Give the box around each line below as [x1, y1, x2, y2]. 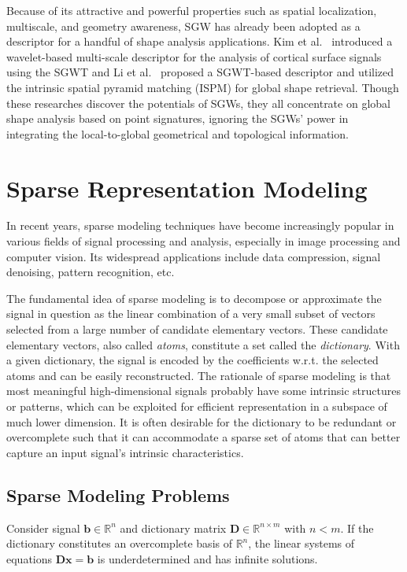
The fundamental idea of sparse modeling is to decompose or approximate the [6, 290, 382, 306]
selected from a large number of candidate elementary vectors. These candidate [6, 321, 388, 338]
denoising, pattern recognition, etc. [6, 264, 175, 280]
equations [6, 550, 53, 566]
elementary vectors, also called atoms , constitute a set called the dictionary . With [6, 336, 400, 352]
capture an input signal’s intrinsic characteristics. [6, 444, 244, 460]
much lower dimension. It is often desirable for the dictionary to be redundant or [6, 413, 397, 430]
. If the [340, 519, 374, 536]
